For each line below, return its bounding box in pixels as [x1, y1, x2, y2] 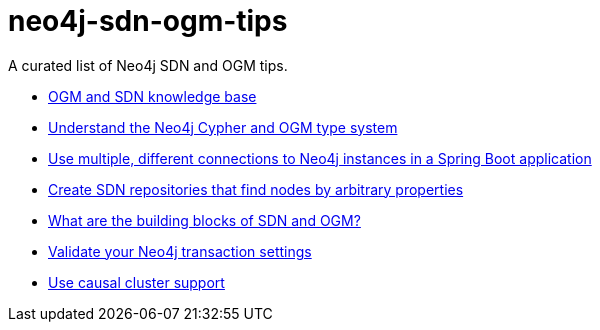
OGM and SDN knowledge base [48, 87, 257, 105]
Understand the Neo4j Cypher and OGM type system [48, 118, 398, 136]
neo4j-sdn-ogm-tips [8, 4, 288, 38]
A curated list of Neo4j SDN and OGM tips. [8, 56, 288, 74]
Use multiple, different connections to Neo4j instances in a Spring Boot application [48, 149, 592, 167]
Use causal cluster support [48, 273, 225, 291]
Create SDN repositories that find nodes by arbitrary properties [48, 180, 464, 198]
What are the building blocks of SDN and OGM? [48, 211, 361, 229]
